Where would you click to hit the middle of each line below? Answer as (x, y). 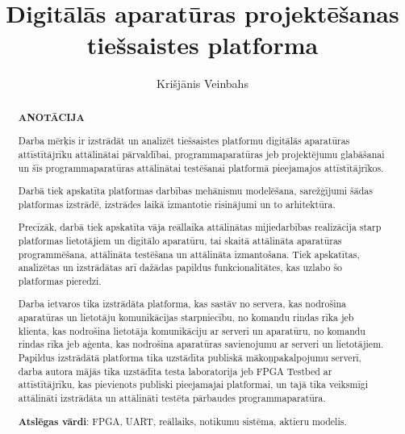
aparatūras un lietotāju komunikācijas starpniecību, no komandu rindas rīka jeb (186, 317)
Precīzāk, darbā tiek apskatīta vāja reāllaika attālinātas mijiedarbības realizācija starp (200, 227)
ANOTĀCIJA (51, 117)
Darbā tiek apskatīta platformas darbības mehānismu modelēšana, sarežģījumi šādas (195, 191)
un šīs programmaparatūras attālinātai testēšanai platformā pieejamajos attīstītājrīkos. (201, 167)
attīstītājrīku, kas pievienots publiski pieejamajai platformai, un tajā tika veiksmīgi (193, 384)
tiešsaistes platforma (202, 45)
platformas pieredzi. (60, 280)
